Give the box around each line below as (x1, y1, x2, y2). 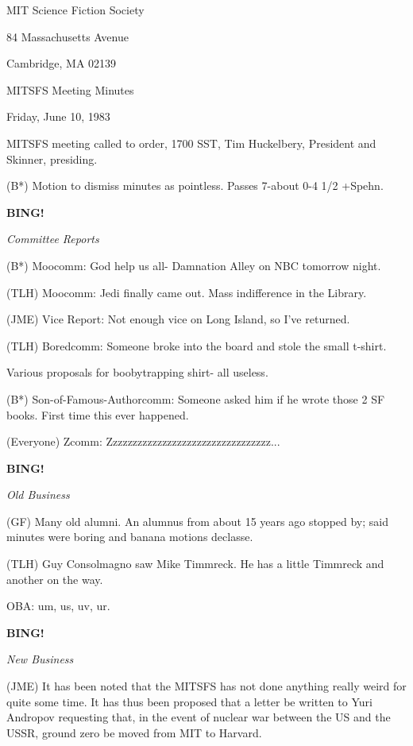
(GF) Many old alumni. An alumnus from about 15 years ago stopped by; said (6, 512, 388, 529)
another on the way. (6, 570, 103, 587)
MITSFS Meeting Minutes (6, 81, 134, 98)
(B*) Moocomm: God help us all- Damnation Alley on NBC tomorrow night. (6, 257, 381, 273)
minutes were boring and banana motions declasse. (6, 528, 253, 545)
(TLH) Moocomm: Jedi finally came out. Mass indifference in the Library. (6, 284, 367, 300)
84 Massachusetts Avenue (6, 28, 129, 44)
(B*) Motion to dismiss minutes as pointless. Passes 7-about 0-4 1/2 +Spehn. (6, 177, 384, 194)
